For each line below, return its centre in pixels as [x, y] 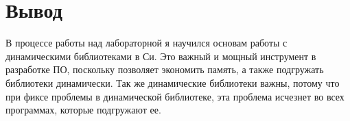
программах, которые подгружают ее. [83, 110]
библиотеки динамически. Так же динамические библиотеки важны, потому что [173, 82]
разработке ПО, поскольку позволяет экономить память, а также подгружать [165, 69]
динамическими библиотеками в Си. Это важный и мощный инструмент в [161, 56]
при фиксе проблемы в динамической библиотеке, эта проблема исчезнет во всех [175, 96]
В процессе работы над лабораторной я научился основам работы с [147, 43]
